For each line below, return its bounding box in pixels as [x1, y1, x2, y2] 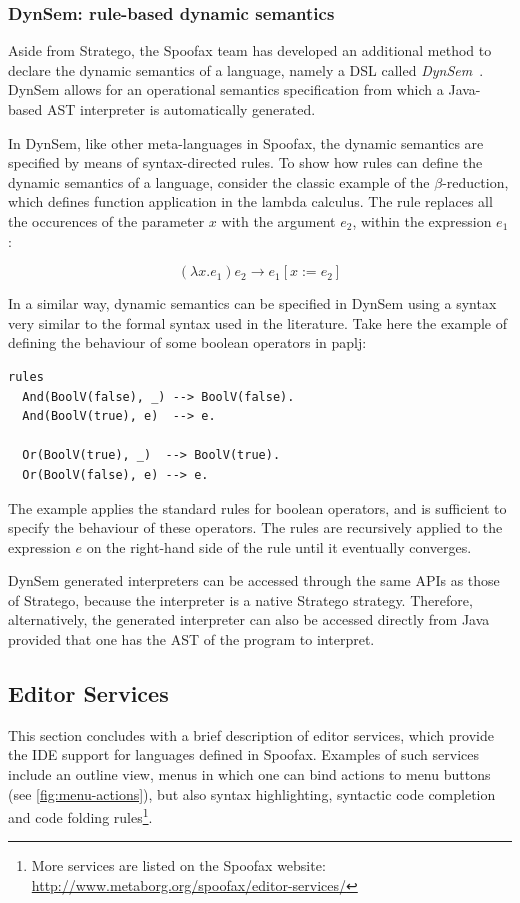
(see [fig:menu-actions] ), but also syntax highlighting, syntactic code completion [8, 783, 496, 804]
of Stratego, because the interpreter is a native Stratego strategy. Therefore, [8, 589, 473, 610]
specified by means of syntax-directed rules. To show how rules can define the [8, 152, 483, 173]
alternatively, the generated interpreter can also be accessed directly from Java [8, 609, 490, 630]
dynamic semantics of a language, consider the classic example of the [8, 171, 430, 192]
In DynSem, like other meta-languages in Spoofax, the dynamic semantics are [8, 132, 484, 153]
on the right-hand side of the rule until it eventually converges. [86, 536, 472, 557]
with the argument [221, 210, 336, 231]
